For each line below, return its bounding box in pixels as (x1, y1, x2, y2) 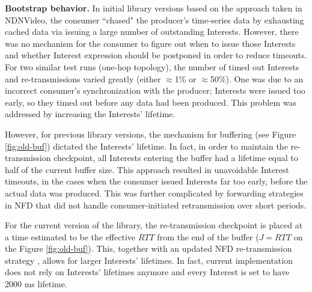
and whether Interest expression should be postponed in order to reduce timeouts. (5, 49, 307, 61)
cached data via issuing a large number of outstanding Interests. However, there (5, 25, 299, 38)
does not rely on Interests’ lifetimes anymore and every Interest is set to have (5, 266, 290, 278)
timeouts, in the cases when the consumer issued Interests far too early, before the (5, 175, 308, 187)
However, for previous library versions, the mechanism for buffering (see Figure (5, 127, 296, 140)
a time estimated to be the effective (5, 230, 136, 243)
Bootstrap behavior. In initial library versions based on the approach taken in (5, 2, 302, 14)
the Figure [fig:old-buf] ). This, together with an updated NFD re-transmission (5, 242, 292, 255)
